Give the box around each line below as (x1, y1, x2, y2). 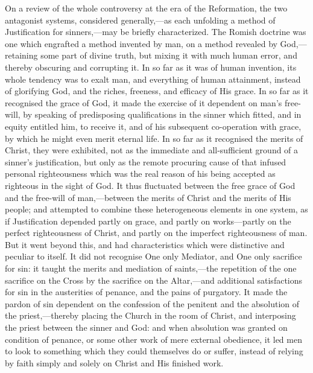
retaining (5, 49, 38, 62)
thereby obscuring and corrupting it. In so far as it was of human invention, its (5, 60, 297, 73)
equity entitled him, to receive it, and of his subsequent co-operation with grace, (5, 120, 302, 132)
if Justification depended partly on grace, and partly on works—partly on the (5, 214, 291, 227)
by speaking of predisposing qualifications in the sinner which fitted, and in (23, 108, 302, 121)
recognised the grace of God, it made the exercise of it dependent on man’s (5, 96, 282, 109)
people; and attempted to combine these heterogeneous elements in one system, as (5, 203, 308, 215)
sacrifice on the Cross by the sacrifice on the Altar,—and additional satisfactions (5, 273, 303, 286)
